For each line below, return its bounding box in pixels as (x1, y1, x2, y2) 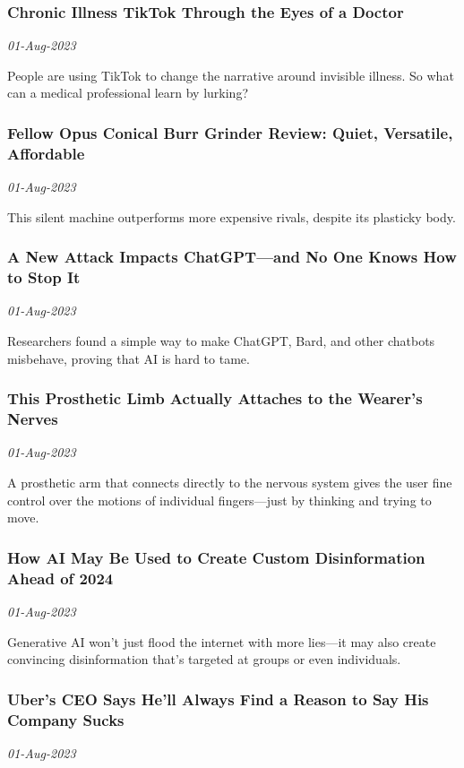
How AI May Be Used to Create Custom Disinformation (7, 546, 425, 568)
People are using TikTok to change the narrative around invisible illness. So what (7, 65, 454, 84)
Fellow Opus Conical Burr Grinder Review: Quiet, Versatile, (7, 121, 453, 143)
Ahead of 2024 (7, 566, 114, 589)
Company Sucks (7, 708, 125, 730)
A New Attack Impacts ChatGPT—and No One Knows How (7, 246, 457, 268)
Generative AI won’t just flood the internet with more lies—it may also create (7, 632, 436, 651)
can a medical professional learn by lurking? (7, 83, 249, 102)
